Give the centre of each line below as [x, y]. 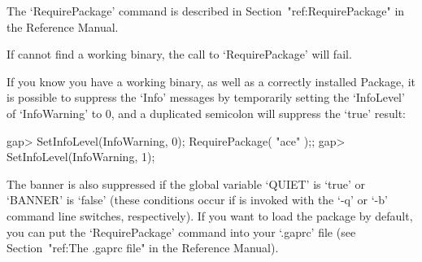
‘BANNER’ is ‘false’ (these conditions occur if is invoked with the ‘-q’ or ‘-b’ [197, 200]
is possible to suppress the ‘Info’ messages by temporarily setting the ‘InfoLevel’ [206, 97]
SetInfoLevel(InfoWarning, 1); [81, 157]
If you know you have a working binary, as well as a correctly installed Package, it [211, 81]
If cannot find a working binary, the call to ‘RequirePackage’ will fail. [179, 54]
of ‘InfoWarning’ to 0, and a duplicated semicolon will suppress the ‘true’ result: [206, 113]
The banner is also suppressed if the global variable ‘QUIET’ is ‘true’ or [186, 183]
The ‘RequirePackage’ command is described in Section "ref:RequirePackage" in [206, 11]
